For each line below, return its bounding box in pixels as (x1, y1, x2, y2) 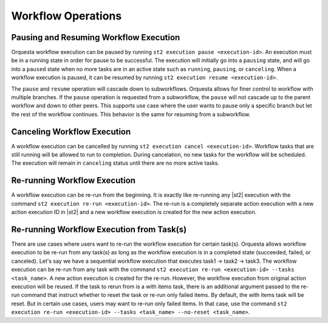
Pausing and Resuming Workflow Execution (11, 32, 180, 43)
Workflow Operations (11, 9, 122, 23)
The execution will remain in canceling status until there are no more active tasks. (11, 159, 220, 167)
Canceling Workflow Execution (11, 127, 131, 137)
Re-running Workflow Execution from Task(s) (11, 224, 187, 234)
